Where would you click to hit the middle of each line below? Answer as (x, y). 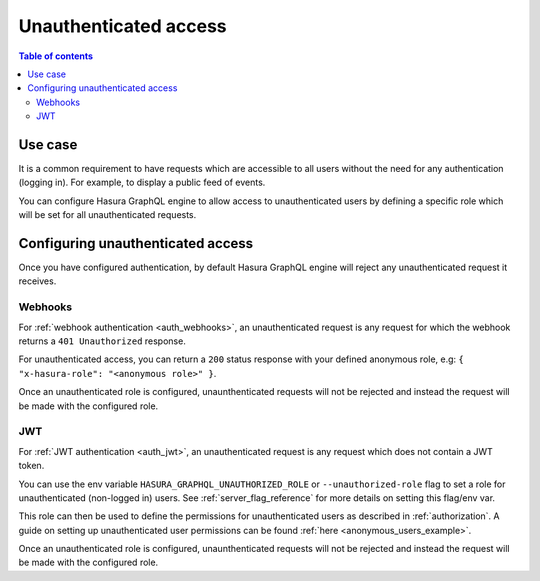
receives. (37, 281)
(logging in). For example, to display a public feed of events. (142, 182)
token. (31, 466)
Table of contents (56, 56)
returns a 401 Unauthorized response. (102, 341)
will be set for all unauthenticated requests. (107, 215)
